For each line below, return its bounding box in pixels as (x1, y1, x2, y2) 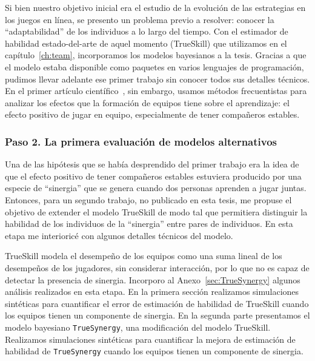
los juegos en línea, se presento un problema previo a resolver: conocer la (5, 13, 274, 25)
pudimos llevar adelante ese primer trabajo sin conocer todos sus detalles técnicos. (5, 72, 310, 85)
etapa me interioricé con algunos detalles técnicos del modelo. (5, 229, 233, 241)
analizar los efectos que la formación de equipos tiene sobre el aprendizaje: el (5, 96, 290, 109)
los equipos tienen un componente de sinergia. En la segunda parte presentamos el (5, 309, 310, 322)
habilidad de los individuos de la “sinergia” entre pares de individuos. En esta (5, 217, 293, 230)
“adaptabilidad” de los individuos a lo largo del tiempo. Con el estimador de (5, 25, 288, 38)
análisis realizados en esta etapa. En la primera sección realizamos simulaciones (5, 285, 299, 298)
